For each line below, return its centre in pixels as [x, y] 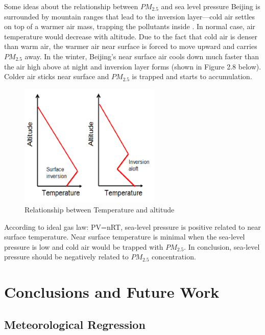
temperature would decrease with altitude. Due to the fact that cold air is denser [131, 36]
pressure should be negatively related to [66, 257]
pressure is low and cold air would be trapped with [84, 246]
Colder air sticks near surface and [57, 76]
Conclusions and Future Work [112, 292]
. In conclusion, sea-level [222, 246]
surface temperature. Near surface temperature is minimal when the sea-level [125, 237]
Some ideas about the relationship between [71, 6]
